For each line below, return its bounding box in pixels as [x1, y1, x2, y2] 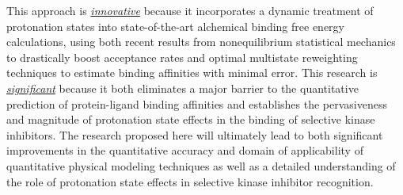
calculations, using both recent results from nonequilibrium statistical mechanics [6, 33, 396, 50]
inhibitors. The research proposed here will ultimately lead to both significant [6, 126, 383, 143]
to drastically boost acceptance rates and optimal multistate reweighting [6, 48, 358, 65]
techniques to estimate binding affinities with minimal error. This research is [6, 64, 378, 81]
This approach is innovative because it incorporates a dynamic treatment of [6, 2, 374, 18]
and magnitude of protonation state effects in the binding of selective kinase [6, 111, 375, 128]
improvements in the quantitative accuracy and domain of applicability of [6, 142, 363, 159]
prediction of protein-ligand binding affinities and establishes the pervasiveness [6, 95, 387, 112]
